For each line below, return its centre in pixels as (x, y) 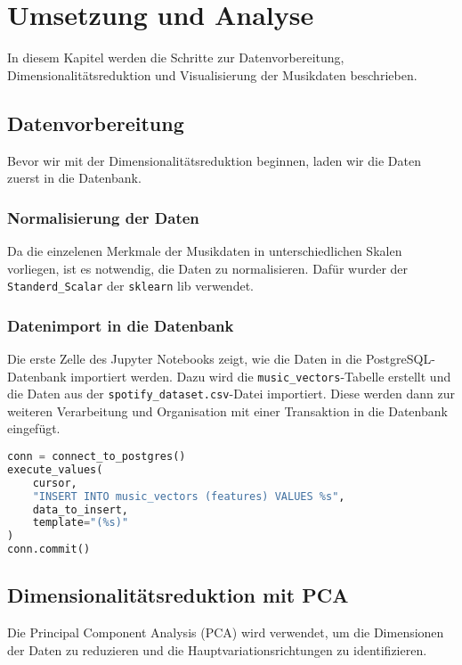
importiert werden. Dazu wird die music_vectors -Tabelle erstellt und (261, 376)
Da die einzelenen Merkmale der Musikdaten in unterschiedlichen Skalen (205, 250)
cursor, (55, 483)
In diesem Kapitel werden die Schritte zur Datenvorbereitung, (176, 57)
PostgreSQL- (400, 358)
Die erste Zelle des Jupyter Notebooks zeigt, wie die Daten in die (185, 358)
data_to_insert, (81, 509)
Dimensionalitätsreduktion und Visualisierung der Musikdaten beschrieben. (212, 74)
